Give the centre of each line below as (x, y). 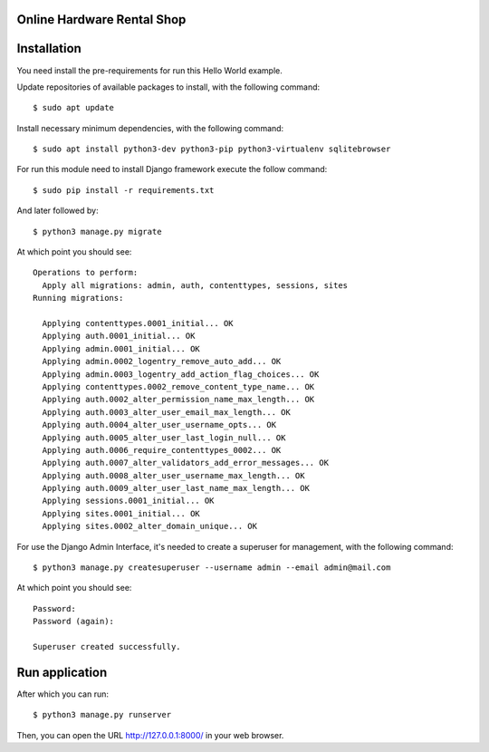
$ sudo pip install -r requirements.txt (124, 190)
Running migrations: (78, 298)
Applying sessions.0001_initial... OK (128, 501)
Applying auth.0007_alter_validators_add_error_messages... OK (186, 463)
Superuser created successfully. (107, 646)
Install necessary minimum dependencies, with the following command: (150, 128)
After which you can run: (62, 694)
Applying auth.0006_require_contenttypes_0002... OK (162, 450)
